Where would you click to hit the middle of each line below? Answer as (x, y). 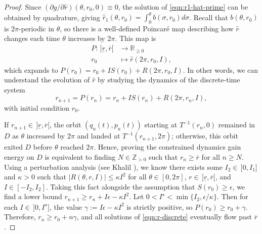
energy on (19, 157)
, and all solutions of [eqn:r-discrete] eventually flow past (164, 217)
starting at (161, 125)
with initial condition (37, 107)
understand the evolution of (47, 80)
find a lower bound (33, 196)
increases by (86, 38)
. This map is (136, 38)
